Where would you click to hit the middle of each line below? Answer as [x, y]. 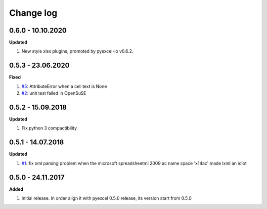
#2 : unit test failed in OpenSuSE [54, 93]
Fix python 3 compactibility [49, 128]
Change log [33, 13]
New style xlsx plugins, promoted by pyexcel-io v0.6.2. [77, 51]
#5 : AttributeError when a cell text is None [64, 86]
